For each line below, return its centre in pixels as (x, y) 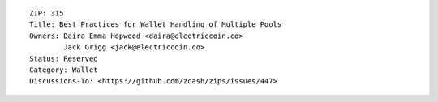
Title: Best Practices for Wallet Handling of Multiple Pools (156, 25)
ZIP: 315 (47, 13)
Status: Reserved (64, 58)
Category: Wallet (64, 70)
